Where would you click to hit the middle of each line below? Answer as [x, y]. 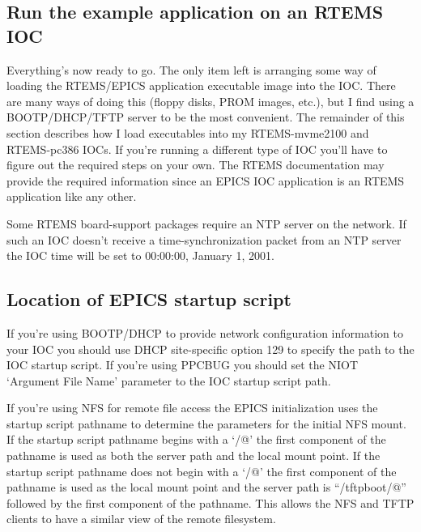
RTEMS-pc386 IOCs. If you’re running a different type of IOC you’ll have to [197, 149]
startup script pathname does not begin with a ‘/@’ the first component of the [202, 471]
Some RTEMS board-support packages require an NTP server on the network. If [206, 223]
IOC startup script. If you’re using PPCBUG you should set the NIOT [183, 365]
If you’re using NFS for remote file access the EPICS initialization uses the [192, 408]
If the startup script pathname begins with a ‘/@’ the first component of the [196, 439]
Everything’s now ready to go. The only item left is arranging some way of [191, 69]
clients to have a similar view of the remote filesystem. [141, 519]
